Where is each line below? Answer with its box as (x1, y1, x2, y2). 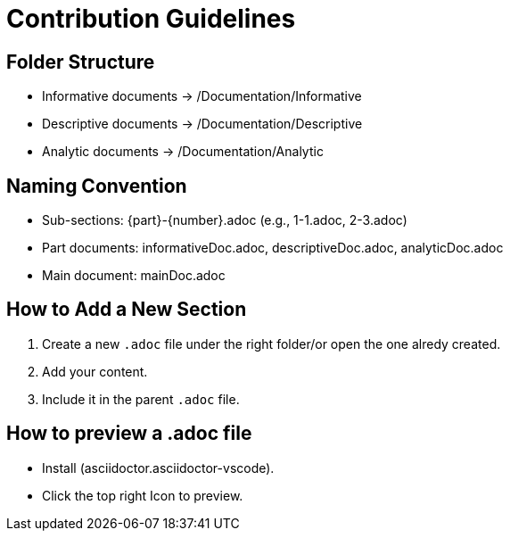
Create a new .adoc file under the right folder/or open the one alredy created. (42, 335, 501, 352)
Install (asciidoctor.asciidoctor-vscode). (42, 459, 275, 476)
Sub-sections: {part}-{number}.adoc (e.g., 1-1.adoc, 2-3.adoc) (42, 212, 407, 228)
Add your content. (42, 363, 148, 379)
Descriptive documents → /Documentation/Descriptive (42, 116, 363, 132)
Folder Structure (6, 50, 155, 73)
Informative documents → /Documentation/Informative (42, 88, 362, 104)
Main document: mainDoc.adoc (42, 268, 226, 284)
